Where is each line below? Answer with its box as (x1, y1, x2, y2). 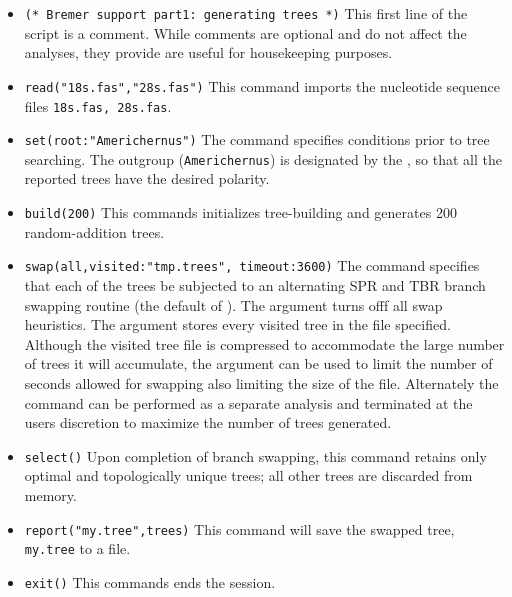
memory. (24, 484, 77, 505)
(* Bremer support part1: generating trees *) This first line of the (24, 3, 468, 23)
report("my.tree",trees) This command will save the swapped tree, (24, 518, 455, 539)
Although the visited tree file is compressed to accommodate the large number (24, 333, 505, 354)
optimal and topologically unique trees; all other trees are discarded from (24, 465, 473, 486)
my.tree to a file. (24, 538, 131, 559)
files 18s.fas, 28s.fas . (24, 95, 172, 116)
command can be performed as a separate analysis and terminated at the (24, 392, 473, 413)
